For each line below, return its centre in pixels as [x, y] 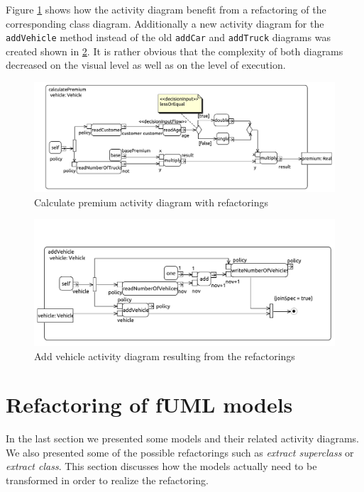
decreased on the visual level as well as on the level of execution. [146, 65]
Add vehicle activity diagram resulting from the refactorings [165, 356]
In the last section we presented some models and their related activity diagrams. [182, 438]
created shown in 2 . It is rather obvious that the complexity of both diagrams [175, 51]
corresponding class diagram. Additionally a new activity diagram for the [165, 23]
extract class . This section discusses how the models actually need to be [161, 466]
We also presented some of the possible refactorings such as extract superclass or [180, 452]
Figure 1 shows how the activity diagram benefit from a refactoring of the [166, 9]
